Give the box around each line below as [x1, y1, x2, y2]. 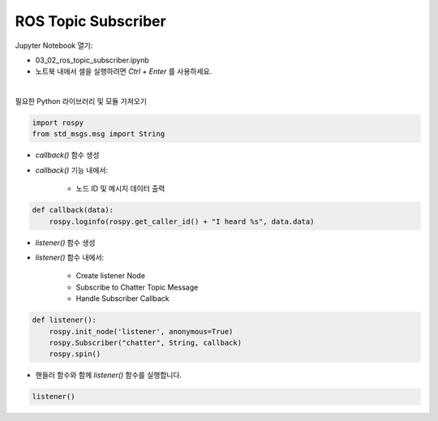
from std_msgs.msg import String [32, 130, 165, 139]
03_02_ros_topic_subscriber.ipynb [35, 55, 149, 65]
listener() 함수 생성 [35, 238, 96, 247]
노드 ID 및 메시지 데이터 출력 [75, 183, 165, 194]
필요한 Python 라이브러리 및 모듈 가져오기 [15, 97, 148, 106]
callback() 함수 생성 [35, 150, 100, 160]
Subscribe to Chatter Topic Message [75, 282, 199, 292]
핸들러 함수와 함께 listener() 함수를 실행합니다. [35, 370, 182, 380]
